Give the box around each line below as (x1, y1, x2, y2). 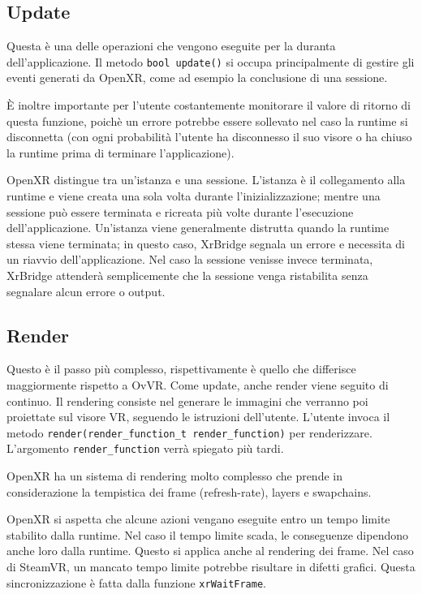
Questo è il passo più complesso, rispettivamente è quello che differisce (6, 360, 356, 377)
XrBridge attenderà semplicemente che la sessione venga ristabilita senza (6, 266, 368, 283)
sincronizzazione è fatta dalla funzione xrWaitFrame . (6, 574, 266, 591)
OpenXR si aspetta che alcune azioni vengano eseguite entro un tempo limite (6, 510, 390, 527)
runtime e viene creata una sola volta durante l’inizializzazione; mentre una (6, 187, 381, 204)
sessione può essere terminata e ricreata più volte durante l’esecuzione (6, 203, 354, 220)
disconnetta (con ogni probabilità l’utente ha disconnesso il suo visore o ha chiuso (6, 128, 412, 145)
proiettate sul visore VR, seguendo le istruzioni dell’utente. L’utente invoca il (6, 408, 390, 425)
